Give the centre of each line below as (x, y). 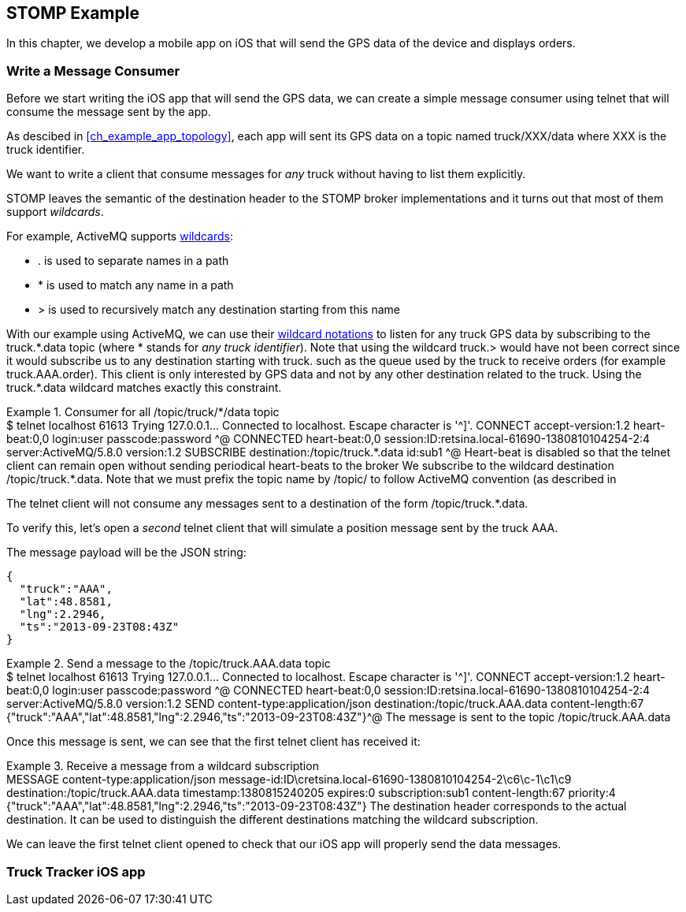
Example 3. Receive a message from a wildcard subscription (163, 766)
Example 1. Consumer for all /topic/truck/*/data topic (143, 412)
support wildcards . (55, 212)
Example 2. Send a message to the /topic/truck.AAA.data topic (169, 664)
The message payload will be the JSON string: (126, 553)
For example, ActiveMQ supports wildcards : (120, 236)
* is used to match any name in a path (136, 285)
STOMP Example (73, 13)
